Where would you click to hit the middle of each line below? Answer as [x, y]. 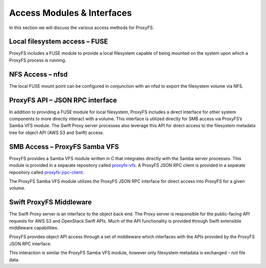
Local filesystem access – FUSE [59, 42]
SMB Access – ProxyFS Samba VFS [64, 147]
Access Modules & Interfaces [70, 13]
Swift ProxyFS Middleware [50, 202]
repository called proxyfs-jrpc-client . [47, 172]
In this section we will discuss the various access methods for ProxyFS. [82, 28]
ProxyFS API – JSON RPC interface [63, 100]
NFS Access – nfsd [38, 74]
